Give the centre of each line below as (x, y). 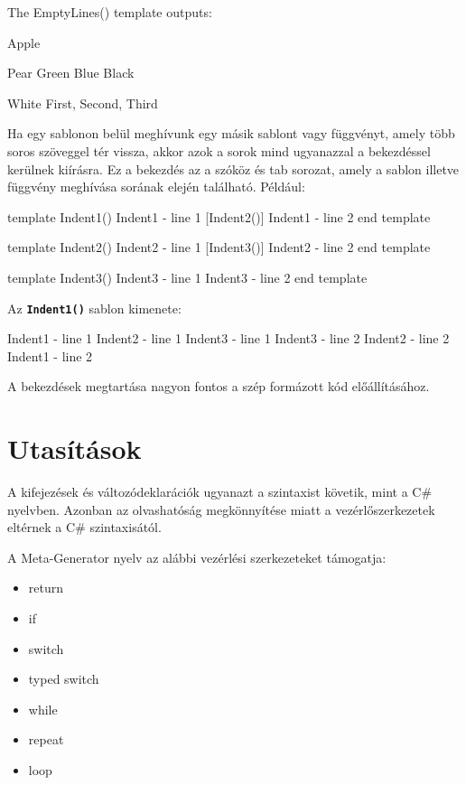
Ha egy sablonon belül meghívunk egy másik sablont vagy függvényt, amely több (231, 133)
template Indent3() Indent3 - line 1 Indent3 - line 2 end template (187, 277)
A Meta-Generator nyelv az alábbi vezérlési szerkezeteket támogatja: (197, 557)
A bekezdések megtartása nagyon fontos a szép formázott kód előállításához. (219, 386)
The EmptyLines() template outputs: (110, 12)
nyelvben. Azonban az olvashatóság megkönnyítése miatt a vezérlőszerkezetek (221, 509)
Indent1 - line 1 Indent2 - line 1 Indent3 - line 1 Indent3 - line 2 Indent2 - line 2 (228, 338)
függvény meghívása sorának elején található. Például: (156, 187)
